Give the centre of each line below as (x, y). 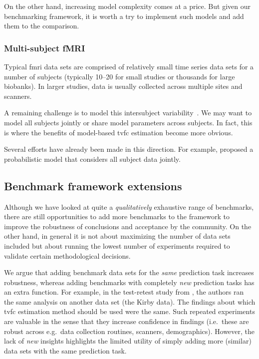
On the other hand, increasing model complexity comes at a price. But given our (127, 6)
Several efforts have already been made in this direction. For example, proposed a (129, 149)
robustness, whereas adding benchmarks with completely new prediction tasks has (129, 282)
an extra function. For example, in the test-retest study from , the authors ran (124, 292)
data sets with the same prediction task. (65, 350)
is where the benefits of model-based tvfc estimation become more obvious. (119, 132)
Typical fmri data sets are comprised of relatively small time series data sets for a (129, 66)
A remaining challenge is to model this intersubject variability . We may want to (128, 113)
